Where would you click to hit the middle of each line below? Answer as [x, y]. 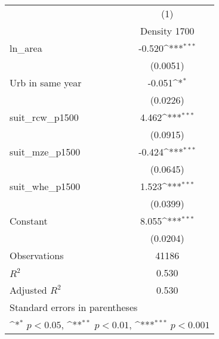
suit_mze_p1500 [45, 152]
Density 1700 [167, 31]
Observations [37, 255]
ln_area [26, 48]
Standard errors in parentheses [74, 307]
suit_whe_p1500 [45, 186]
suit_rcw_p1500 [44, 117]
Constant [29, 221]
